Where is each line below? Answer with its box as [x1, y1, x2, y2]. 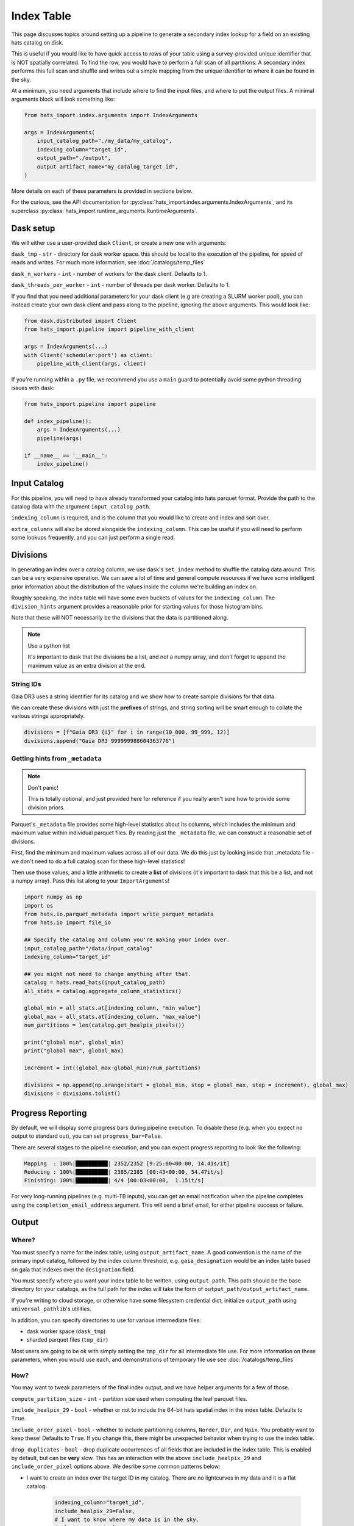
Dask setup [11, 223, 55, 233]
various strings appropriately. [11, 712, 85, 720]
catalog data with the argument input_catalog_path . [11, 502, 151, 510]
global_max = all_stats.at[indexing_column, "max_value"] [24, 1013, 201, 1020]
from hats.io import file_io [24, 919, 112, 926]
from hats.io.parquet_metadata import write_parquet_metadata [24, 911, 214, 918]
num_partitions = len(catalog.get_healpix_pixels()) [24, 1022, 185, 1029]
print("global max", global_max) [24, 1047, 124, 1054]
